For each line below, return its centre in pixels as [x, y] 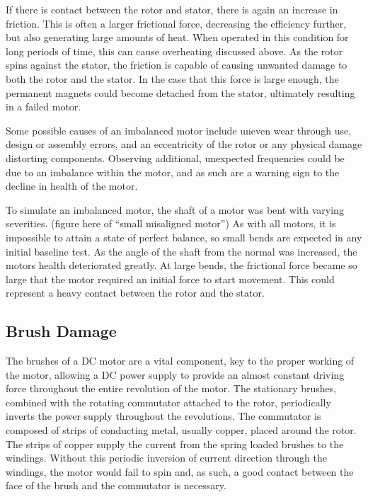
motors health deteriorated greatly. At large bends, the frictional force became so [182, 265]
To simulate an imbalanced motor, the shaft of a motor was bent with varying [175, 209]
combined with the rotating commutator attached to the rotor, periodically [168, 402]
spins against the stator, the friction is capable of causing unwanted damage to [177, 65]
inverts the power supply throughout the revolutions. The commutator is [163, 416]
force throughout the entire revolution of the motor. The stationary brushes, [171, 388]
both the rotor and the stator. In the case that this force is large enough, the [172, 78]
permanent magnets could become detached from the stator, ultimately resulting [180, 92]
